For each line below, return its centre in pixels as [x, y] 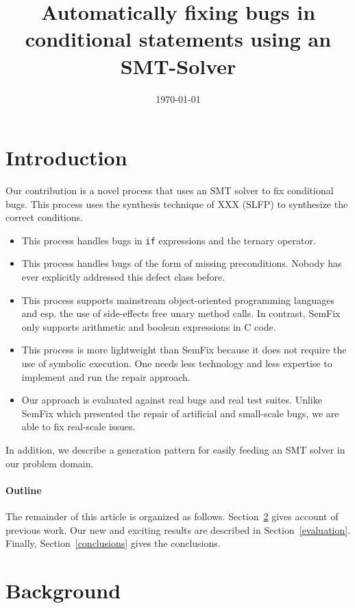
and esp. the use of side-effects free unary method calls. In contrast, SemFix [181, 313]
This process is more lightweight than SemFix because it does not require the [184, 350]
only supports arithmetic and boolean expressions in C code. [149, 326]
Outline [24, 490]
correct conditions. [44, 217]
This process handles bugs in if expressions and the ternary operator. [169, 240]
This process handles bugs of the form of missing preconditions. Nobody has [182, 263]
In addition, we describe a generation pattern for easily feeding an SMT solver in [175, 449]
